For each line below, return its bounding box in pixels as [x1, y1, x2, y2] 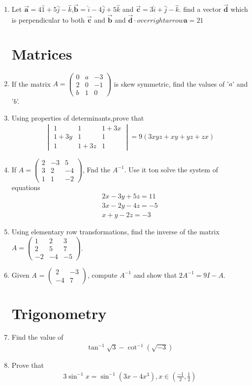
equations [11, 182, 40, 192]
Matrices [11, 43, 72, 64]
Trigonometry [11, 303, 107, 323]
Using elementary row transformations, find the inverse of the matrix [11, 226, 220, 237]
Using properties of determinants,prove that [11, 112, 144, 123]
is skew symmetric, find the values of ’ [114, 78, 229, 89]
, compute [87, 269, 118, 280]
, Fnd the [82, 164, 111, 174]
